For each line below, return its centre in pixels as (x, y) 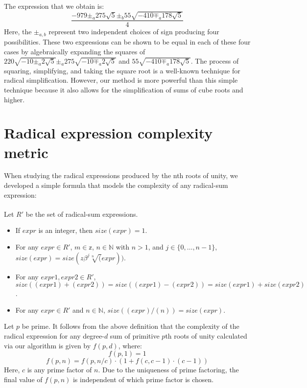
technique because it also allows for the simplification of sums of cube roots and (124, 89)
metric (26, 152)
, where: (130, 345)
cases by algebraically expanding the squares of (75, 51)
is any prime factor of (59, 370)
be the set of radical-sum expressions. (82, 214)
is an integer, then (66, 230)
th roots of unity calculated (206, 336)
